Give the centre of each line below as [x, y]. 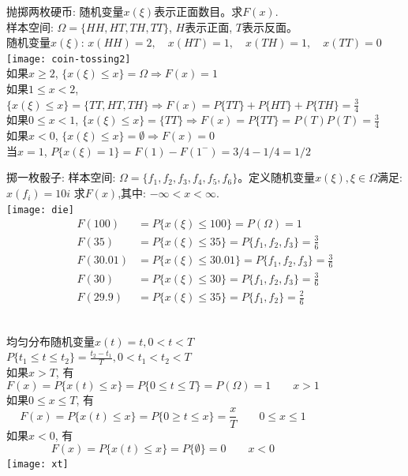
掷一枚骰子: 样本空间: [61, 177]
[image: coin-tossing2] [69, 59]
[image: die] [40, 210]
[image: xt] [37, 465]
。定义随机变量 [277, 177]
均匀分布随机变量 [51, 341]
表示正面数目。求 [198, 11]
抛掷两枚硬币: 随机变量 [65, 11]
